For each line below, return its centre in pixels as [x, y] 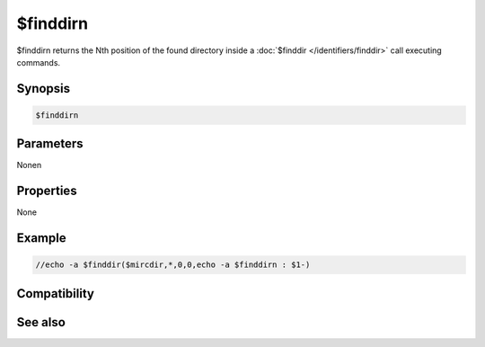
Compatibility [55, 294]
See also [41, 322]
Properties [47, 191]
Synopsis [44, 89]
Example [41, 238]
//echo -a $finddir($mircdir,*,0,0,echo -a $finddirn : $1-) [173, 265]
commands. [39, 62]
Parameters [50, 144]
